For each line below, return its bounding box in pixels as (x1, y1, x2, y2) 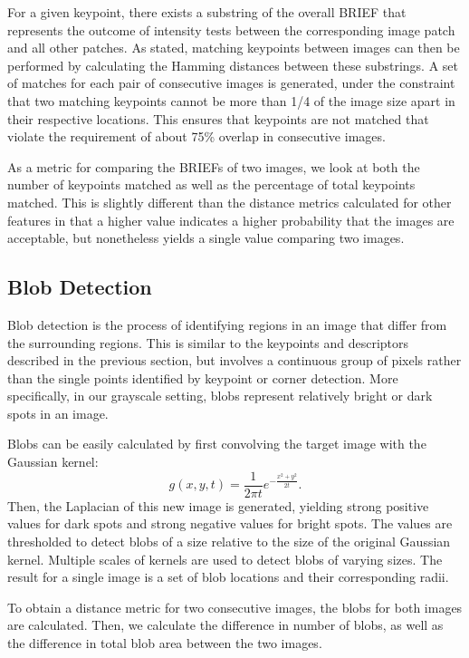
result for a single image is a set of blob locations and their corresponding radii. (7, 567, 449, 586)
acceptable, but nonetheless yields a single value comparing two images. (7, 228, 405, 247)
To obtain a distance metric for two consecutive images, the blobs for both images (7, 597, 463, 616)
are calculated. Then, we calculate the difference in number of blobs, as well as (7, 615, 444, 634)
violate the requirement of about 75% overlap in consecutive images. (7, 127, 386, 146)
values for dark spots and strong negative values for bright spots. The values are (7, 514, 453, 533)
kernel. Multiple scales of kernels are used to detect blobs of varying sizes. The (7, 549, 443, 568)
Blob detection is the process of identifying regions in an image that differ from (7, 314, 447, 334)
